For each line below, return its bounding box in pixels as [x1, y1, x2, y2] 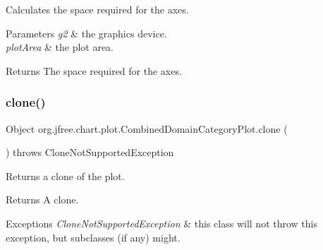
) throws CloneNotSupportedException [6, 145, 174, 160]
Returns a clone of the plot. [6, 168, 125, 183]
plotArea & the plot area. [6, 40, 114, 54]
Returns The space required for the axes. [6, 63, 182, 78]
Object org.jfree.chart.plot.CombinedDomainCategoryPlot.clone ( [6, 121, 288, 136]
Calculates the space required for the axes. [6, 2, 189, 16]
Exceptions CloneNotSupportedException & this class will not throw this [6, 215, 317, 230]
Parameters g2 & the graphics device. [6, 25, 167, 40]
